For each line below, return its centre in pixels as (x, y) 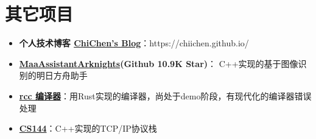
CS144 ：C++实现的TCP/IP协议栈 (88, 128)
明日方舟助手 (62, 75)
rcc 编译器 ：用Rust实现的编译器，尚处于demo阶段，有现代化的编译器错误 (165, 95)
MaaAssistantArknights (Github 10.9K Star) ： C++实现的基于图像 (159, 63)
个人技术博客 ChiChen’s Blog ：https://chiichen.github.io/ (134, 43)
